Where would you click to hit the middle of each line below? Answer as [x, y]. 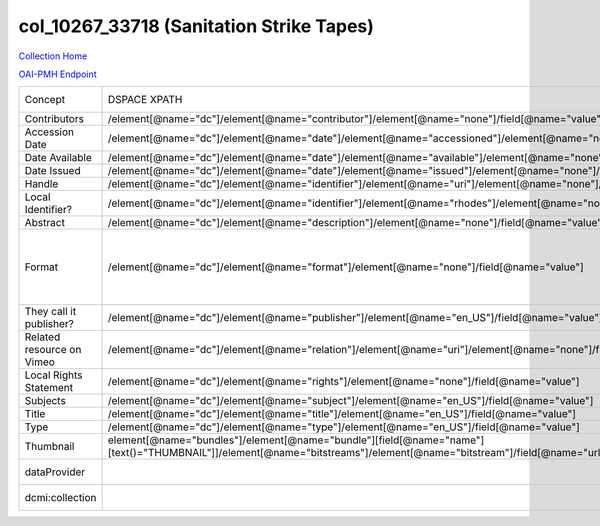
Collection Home [53, 56]
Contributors [54, 119]
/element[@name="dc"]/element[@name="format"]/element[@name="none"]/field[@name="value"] [345, 267]
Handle [41, 184]
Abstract [44, 223]
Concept [44, 100]
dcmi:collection [60, 498]
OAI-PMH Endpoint [57, 74]
